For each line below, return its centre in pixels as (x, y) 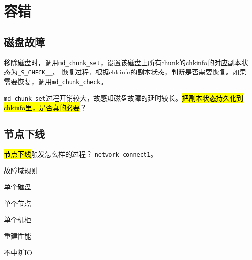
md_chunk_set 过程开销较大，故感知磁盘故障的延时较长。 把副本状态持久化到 (124, 98)
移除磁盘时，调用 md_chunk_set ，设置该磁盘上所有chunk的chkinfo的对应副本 (123, 62)
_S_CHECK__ (35, 73)
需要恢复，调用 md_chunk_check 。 (56, 81)
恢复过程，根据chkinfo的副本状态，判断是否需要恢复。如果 (154, 72)
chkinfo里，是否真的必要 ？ (45, 107)
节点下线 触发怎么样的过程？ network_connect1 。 (81, 154)
